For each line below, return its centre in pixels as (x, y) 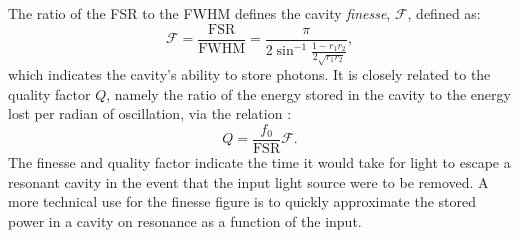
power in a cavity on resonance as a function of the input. (185, 220)
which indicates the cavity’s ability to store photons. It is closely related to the (249, 74)
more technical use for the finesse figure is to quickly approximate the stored (242, 201)
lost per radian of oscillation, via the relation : (150, 113)
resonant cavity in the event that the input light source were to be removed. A (248, 181)
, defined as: (444, 13)
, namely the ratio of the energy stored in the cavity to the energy (308, 93)
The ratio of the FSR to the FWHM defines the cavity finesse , (199, 13)
